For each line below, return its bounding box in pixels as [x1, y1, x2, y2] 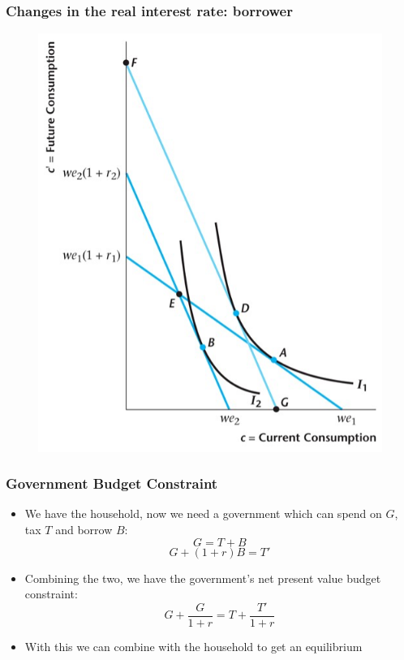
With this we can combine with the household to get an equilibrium [24, 637, 363, 654]
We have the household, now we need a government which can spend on [24, 505, 382, 522]
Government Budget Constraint [6, 473, 218, 494]
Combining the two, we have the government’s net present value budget [24, 569, 381, 586]
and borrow [55, 520, 113, 537]
